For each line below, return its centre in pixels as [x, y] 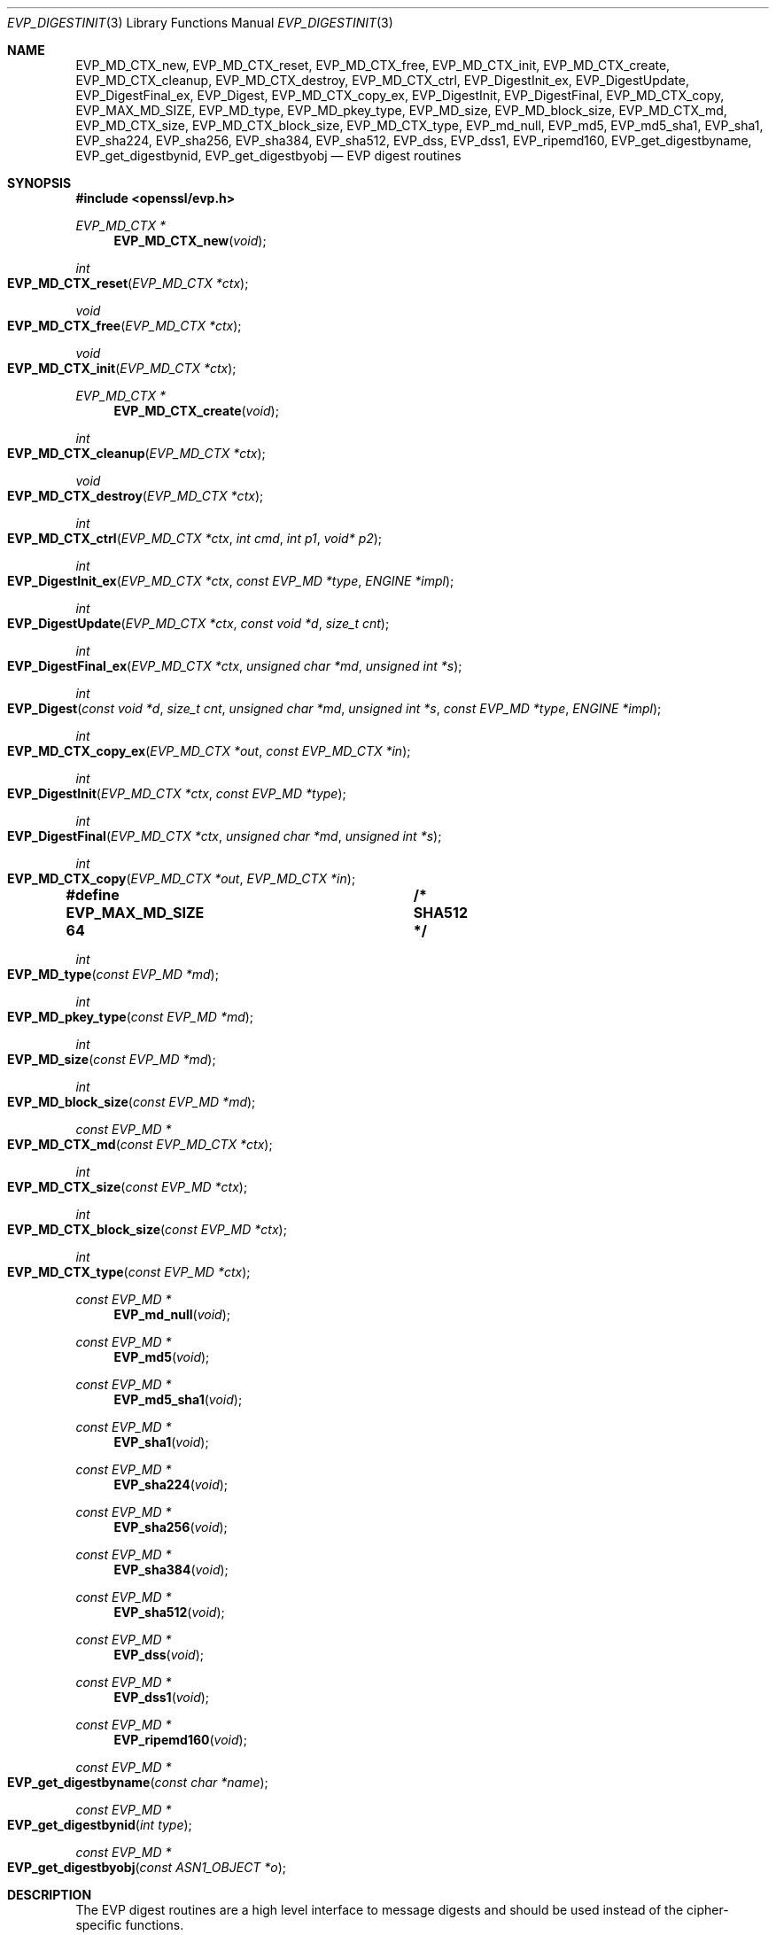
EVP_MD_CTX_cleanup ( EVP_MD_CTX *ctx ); [136, 453]
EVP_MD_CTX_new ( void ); [190, 241]
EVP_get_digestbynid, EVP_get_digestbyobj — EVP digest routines [268, 155]
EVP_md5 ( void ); [162, 1357]
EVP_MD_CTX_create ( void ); [196, 411]
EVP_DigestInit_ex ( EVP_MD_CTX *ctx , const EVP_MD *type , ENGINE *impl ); [231, 581]
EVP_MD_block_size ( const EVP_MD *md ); [132, 1102]
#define [93, 895]
